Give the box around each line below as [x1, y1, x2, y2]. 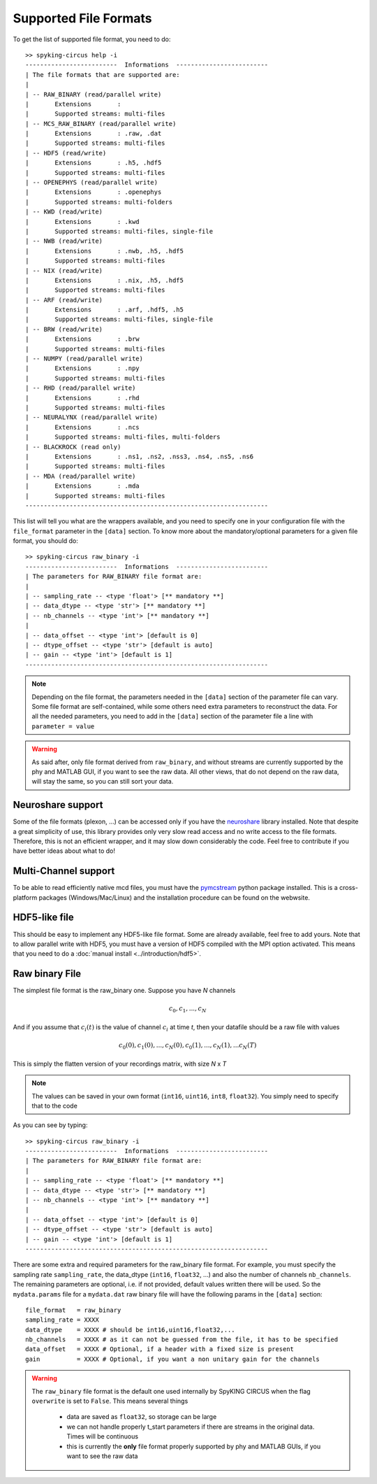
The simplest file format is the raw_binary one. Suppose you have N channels [13, 987, 236, 995]
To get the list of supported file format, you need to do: [13, 35, 171, 43]
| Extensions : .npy [25, 365, 140, 372]
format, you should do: [13, 537, 78, 545]
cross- [339, 884, 359, 892]
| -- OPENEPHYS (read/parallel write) [25, 178, 158, 187]
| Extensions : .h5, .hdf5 [25, 159, 162, 167]
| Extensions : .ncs [25, 423, 140, 431]
